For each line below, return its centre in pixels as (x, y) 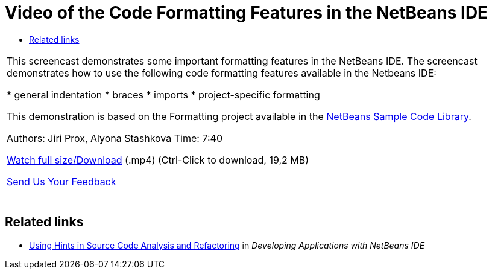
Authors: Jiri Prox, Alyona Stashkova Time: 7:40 (115, 138)
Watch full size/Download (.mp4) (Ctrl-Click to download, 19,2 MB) (158, 160)
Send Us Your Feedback (61, 181)
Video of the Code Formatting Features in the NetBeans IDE (247, 13)
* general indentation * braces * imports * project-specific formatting (163, 94)
